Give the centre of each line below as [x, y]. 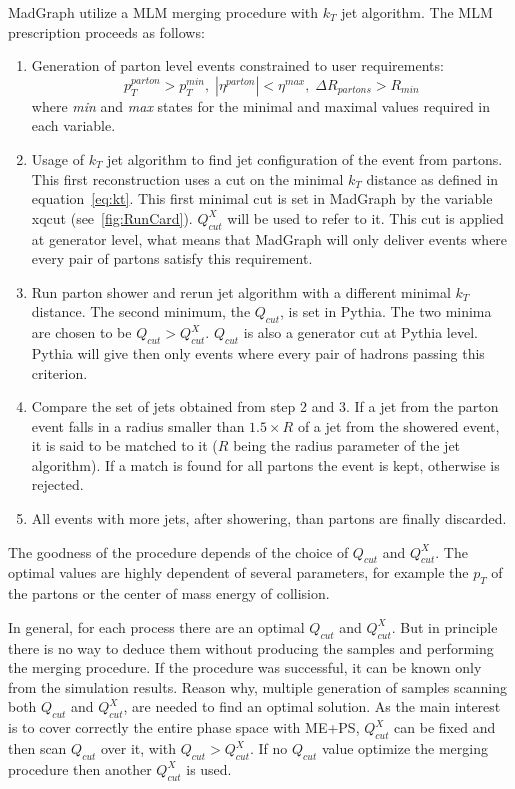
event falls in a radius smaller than [138, 425]
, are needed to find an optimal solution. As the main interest [312, 706]
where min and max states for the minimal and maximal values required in [261, 105]
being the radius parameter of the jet [347, 445]
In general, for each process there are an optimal [156, 626]
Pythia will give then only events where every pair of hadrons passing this [258, 352]
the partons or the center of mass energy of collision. [169, 593]
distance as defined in [432, 178]
